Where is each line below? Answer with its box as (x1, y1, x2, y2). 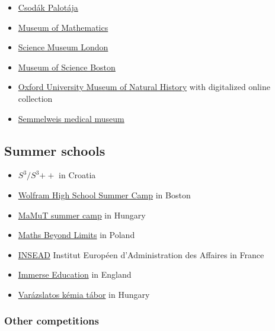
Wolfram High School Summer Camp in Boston (18, 188, 191, 201)
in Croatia (59, 169, 96, 181)
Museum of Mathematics (18, 21, 108, 33)
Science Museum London (18, 41, 108, 53)
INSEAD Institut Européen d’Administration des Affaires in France (18, 248, 264, 261)
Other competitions (4, 313, 99, 328)
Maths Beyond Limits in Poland (18, 229, 135, 241)
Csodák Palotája (18, 1, 78, 13)
